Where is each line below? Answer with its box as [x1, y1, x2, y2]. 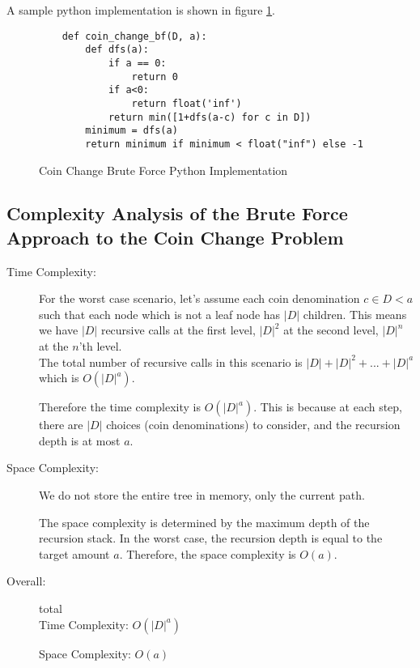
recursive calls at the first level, [100, 321, 256, 338]
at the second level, [283, 321, 379, 338]
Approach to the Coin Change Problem [6, 224, 344, 249]
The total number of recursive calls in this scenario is [39, 353, 303, 370]
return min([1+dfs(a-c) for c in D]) [108, 111, 312, 123]
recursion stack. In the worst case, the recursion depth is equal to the [39, 530, 383, 547]
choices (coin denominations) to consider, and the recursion [106, 416, 401, 433]
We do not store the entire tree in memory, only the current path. [39, 487, 365, 504]
